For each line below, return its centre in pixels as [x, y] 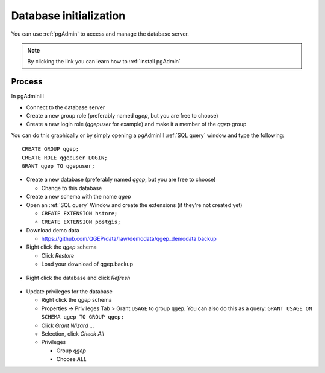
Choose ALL [72, 359]
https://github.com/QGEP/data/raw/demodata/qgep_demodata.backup [129, 239]
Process [27, 82]
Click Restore [58, 255]
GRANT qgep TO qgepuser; [58, 166]
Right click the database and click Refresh [78, 278]
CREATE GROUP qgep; [51, 149]
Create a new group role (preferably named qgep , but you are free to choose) [122, 116]
